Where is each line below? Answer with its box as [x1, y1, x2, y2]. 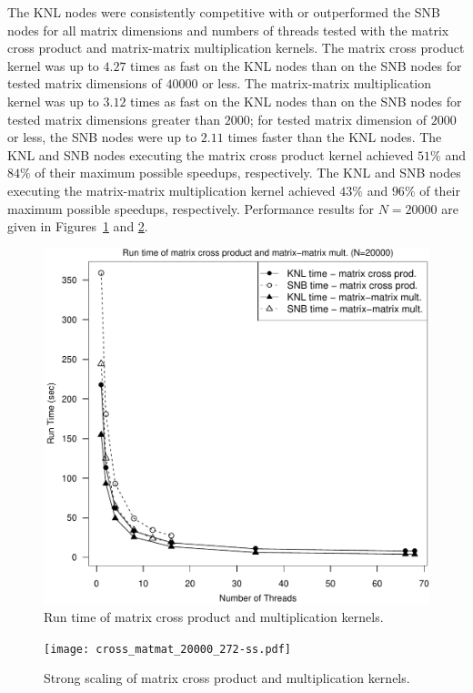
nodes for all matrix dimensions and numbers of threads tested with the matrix [7, 20, 449, 39]
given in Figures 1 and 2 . [7, 217, 148, 236]
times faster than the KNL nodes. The [227, 127, 442, 147]
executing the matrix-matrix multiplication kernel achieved [7, 180, 336, 199]
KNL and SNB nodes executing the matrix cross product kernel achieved [7, 145, 414, 164]
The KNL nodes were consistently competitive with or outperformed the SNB [7, 3, 440, 21]
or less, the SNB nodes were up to [7, 127, 197, 147]
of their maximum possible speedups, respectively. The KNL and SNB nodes [35, 163, 461, 182]
